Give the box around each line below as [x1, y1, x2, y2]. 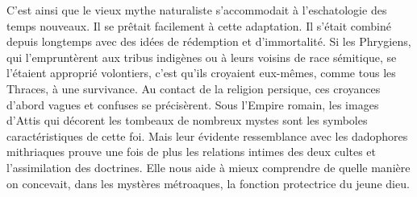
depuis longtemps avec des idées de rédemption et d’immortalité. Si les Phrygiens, [6, 33, 411, 50]
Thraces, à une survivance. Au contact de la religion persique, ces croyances [6, 80, 381, 96]
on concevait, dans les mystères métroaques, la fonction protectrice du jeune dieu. [6, 174, 410, 191]
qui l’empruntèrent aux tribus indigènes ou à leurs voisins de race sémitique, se [6, 48, 397, 65]
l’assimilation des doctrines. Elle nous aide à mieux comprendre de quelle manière [6, 158, 411, 175]
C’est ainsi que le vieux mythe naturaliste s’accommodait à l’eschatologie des [6, 2, 387, 18]
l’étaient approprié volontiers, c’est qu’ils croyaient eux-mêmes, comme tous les [6, 64, 396, 81]
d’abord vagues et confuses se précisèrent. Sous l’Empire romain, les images [6, 96, 379, 113]
